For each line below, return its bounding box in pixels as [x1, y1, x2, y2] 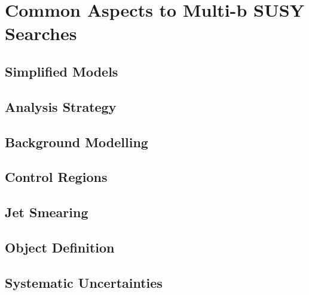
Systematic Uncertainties [5, 273, 163, 291]
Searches [5, 21, 77, 45]
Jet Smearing [5, 203, 88, 221]
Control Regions [5, 168, 108, 186]
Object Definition [5, 238, 115, 256]
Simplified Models [5, 62, 118, 80]
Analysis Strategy [5, 97, 117, 115]
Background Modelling [5, 132, 148, 151]
